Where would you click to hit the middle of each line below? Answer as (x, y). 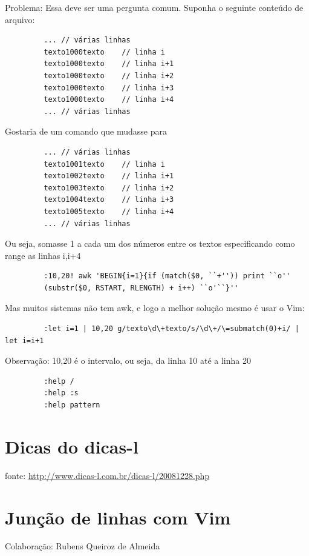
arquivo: (20, 19)
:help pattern (72, 405)
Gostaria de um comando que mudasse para (86, 131)
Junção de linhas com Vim (118, 517)
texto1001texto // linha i (104, 164)
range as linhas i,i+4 (43, 255)
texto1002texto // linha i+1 (109, 176)
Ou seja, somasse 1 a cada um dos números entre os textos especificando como (150, 243)
